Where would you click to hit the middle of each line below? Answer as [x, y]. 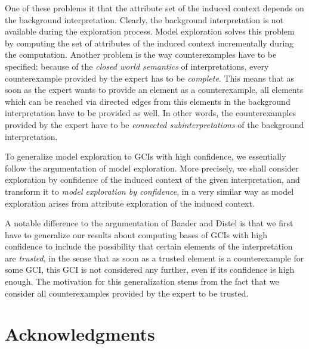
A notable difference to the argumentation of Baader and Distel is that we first [149, 223]
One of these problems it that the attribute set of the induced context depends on [154, 8]
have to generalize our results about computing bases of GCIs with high [136, 234]
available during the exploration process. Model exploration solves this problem [150, 31]
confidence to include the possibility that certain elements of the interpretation [149, 246]
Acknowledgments [80, 334]
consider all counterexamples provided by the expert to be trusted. [127, 293]
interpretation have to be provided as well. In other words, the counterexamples [151, 113]
